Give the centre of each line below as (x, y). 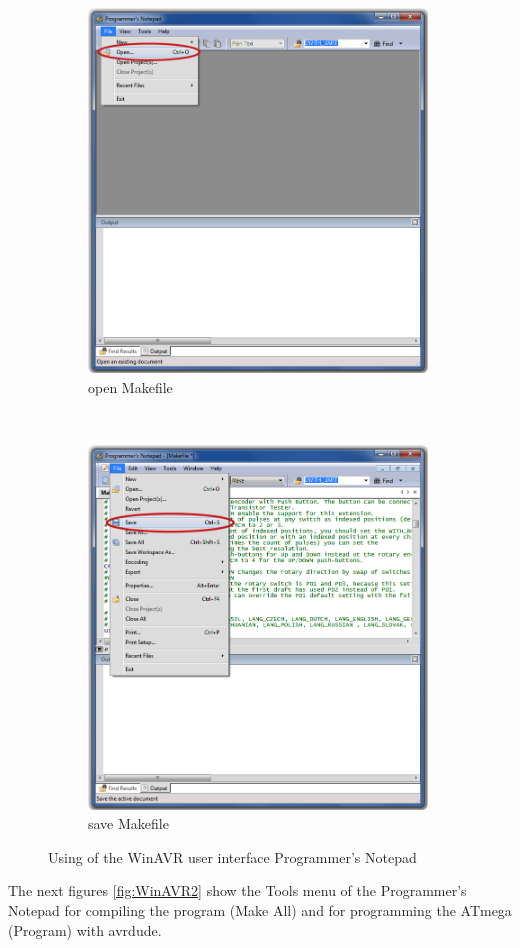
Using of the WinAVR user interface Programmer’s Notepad (232, 856)
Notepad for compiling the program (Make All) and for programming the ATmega (260, 910)
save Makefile (128, 823)
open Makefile (130, 386)
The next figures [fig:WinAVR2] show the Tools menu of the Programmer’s (237, 890)
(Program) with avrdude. (85, 929)
